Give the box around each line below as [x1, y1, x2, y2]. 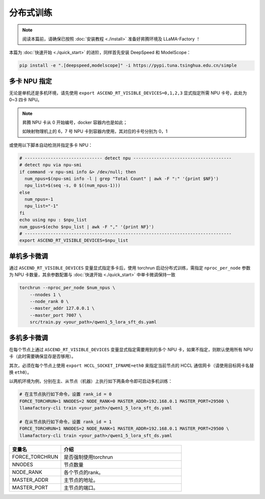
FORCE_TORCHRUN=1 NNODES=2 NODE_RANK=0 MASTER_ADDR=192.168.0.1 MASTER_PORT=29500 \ [19, 398, 229, 404]
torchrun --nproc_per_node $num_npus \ [19, 285, 115, 291]
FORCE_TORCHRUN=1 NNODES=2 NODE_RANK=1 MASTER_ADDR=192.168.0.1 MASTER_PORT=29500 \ [19, 426, 229, 432]
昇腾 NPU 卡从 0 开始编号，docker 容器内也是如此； [22, 119, 128, 125]
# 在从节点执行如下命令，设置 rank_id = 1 [19, 419, 112, 424]
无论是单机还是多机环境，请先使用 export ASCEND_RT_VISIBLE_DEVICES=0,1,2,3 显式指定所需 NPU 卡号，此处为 [9, 90, 247, 96]
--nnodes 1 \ [29, 292, 61, 297]
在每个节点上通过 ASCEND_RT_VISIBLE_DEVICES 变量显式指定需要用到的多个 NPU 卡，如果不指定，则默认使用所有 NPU [9, 346, 253, 352]
